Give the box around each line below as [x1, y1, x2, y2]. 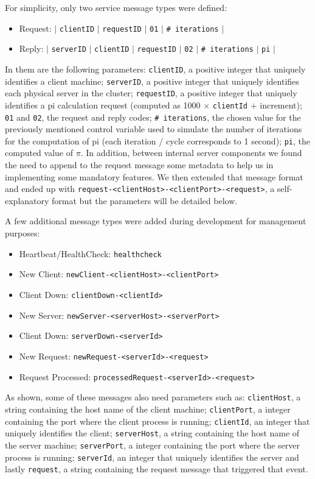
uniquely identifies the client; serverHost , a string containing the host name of [5, 427, 300, 439]
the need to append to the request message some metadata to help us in [5, 158, 274, 171]
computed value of [5, 146, 73, 159]
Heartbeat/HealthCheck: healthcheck [19, 247, 162, 260]
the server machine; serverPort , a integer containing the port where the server [5, 438, 300, 451]
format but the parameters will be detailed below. [52, 194, 238, 207]
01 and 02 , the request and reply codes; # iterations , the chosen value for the [5, 110, 301, 123]
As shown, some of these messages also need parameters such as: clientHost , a [5, 391, 301, 403]
